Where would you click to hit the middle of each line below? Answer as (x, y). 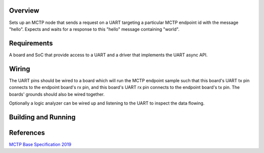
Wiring (20, 69)
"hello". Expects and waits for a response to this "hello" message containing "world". (94, 29)
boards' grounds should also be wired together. (57, 94)
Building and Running (42, 117)
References (27, 133)
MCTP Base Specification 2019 (40, 144)
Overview (24, 11)
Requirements (31, 43)
